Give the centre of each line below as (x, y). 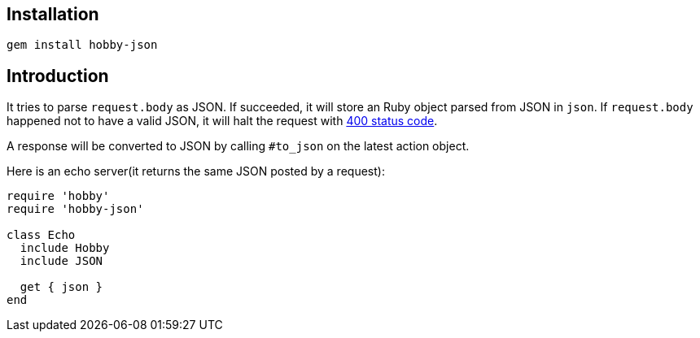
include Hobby (65, 248)
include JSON (61, 261)
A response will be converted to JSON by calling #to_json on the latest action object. (238, 146)
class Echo (41, 235)
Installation (53, 14)
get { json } (61, 287)
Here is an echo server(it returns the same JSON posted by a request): (196, 171)
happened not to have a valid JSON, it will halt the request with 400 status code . (222, 121)
